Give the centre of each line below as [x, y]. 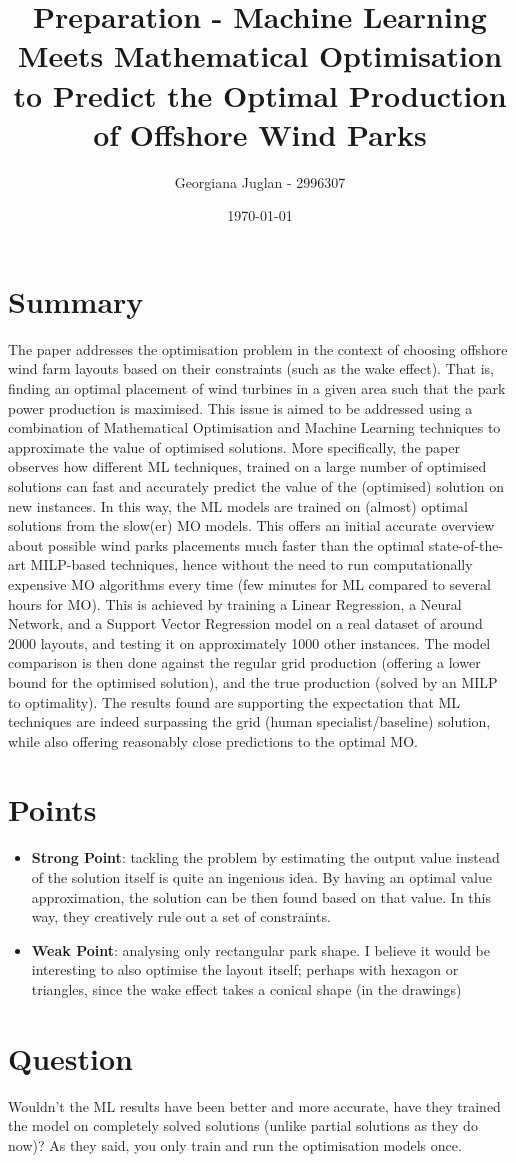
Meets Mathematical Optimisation [260, 55]
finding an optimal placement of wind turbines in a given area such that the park [257, 388]
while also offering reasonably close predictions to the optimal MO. [213, 740]
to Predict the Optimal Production [260, 94]
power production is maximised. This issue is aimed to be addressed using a [240, 407]
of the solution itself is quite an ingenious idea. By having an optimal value [261, 877]
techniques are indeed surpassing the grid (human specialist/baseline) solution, [249, 721]
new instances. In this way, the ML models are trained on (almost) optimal [238, 505]
